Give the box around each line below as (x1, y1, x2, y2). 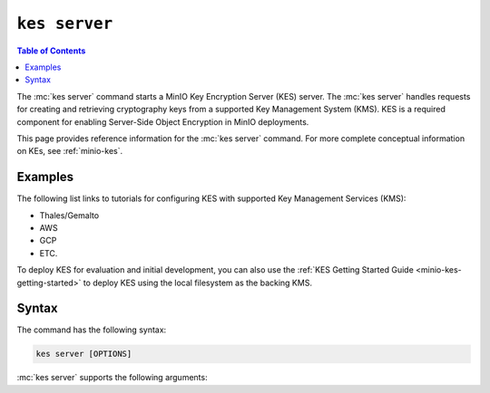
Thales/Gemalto (39, 209, 100, 221)
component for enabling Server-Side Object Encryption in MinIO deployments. (16, 116, 309, 127)
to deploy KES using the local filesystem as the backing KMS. (83, 277, 313, 288)
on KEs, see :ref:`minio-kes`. (16, 146, 123, 157)
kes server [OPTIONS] (35, 349, 132, 359)
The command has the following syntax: (16, 324, 167, 335)
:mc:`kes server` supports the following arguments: (16, 372, 208, 383)
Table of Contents (16, 45, 86, 56)
